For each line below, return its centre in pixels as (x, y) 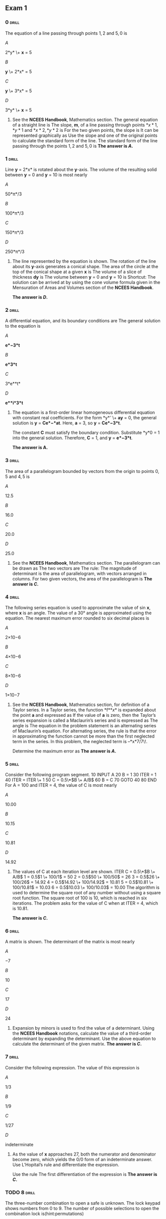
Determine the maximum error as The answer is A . (64, 751)
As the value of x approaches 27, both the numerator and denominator (84, 1154)
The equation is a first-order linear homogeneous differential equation (83, 412)
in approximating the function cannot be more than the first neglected (83, 736)
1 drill (12, 159)
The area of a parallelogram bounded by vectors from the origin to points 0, (82, 471)
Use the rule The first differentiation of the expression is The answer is (85, 1174)
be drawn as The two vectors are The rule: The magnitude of (75, 568)
